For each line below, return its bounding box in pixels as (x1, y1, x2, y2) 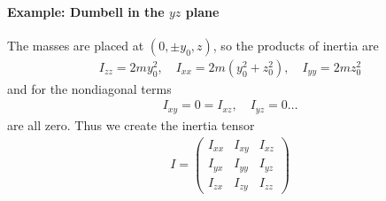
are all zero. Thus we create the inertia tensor (7, 115, 255, 134)
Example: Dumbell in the (7, 2, 165, 20)
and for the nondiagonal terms (7, 79, 172, 97)
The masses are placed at (7, 35, 144, 54)
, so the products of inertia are (212, 35, 379, 54)
